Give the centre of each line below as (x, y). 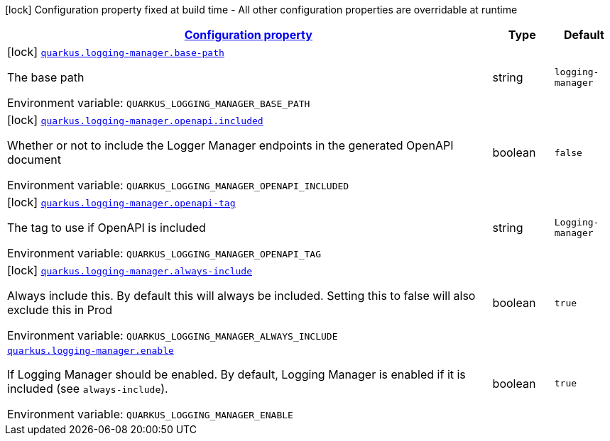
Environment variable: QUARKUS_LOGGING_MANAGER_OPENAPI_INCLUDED (178, 185)
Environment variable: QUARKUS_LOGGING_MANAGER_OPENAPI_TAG (164, 253)
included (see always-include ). (88, 389)
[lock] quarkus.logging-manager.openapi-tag (121, 202)
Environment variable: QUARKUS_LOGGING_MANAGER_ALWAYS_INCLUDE (173, 335)
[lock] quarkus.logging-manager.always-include (130, 270)
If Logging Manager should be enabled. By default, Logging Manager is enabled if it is (236, 374)
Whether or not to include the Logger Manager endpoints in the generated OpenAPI (230, 145)
